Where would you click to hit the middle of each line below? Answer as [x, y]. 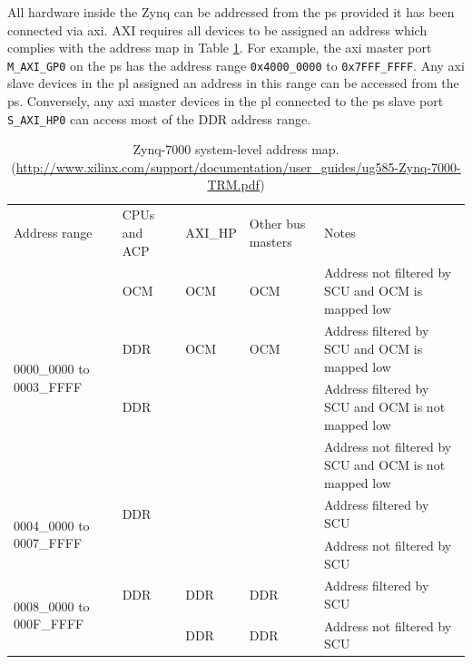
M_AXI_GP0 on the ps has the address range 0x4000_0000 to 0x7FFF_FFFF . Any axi [236, 65]
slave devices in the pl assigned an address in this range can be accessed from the [233, 83]
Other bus [277, 224]
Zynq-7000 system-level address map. [236, 149]
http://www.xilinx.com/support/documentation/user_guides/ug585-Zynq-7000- [238, 166]
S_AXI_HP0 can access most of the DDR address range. [159, 118]
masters [270, 241]
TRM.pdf [234, 185]
